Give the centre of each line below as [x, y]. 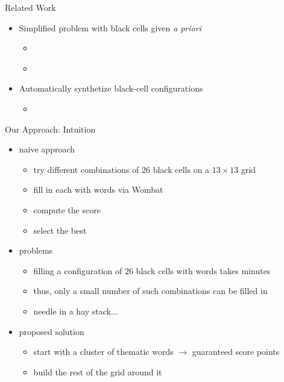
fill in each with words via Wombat [98, 189]
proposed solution [52, 331]
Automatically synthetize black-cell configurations [111, 88]
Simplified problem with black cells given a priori [110, 27]
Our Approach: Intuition [50, 129]
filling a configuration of [78, 270]
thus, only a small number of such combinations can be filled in [150, 291]
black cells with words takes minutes [203, 270]
